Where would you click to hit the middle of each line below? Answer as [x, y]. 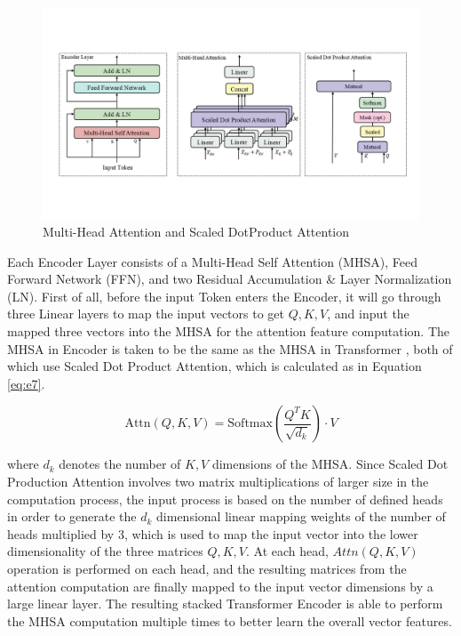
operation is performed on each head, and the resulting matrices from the [207, 568]
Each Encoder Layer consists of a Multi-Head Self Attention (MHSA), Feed [212, 261]
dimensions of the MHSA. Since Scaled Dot [330, 464]
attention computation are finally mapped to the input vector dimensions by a [220, 586]
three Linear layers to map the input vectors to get [146, 314]
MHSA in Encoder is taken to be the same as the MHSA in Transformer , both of [230, 348]
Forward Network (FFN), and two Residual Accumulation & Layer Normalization [230, 279]
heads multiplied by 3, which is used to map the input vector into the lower [213, 533]
